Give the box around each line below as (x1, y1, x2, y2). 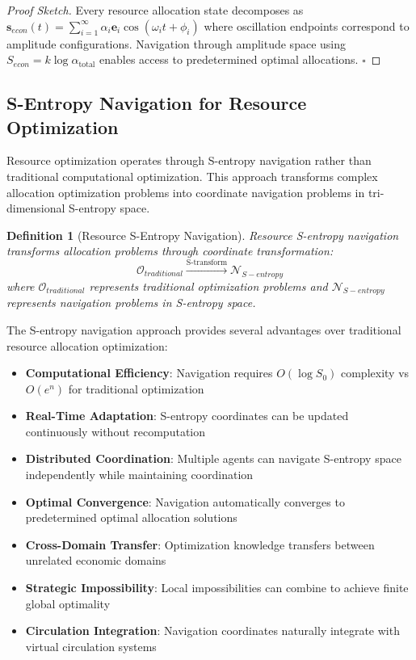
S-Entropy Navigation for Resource (6, 90, 307, 116)
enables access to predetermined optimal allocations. (99, 51, 359, 68)
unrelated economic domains (25, 552, 166, 569)
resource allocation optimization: (6, 337, 168, 354)
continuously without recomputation (25, 422, 206, 439)
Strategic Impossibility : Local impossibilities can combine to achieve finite (25, 579, 409, 596)
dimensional (6, 200, 65, 216)
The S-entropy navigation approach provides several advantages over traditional (6, 321, 401, 338)
